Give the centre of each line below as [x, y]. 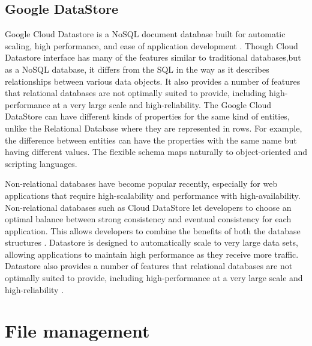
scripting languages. [41, 163]
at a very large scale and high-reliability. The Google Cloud [162, 104]
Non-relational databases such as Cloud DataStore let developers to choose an [148, 207]
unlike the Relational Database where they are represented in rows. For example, [154, 128]
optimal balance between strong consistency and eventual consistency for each [148, 219]
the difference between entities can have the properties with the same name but [151, 140]
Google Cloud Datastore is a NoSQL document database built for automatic [145, 34]
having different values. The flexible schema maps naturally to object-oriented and [156, 152]
